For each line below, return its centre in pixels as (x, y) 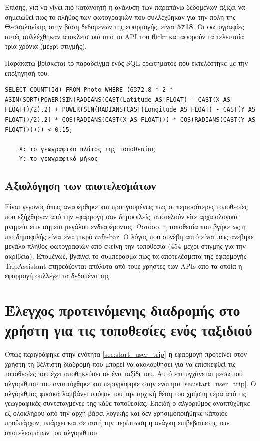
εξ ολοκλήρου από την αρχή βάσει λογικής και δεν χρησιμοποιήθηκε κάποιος (116, 413)
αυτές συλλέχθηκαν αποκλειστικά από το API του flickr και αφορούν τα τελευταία (124, 36)
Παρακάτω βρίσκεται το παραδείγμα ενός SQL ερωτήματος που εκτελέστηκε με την (126, 63)
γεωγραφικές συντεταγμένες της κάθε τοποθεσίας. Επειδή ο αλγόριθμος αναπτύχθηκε (127, 403)
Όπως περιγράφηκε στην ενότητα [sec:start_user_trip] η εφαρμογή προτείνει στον (126, 354)
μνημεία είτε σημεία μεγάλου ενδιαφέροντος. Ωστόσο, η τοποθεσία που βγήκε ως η (125, 226)
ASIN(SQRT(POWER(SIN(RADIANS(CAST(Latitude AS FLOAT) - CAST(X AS (118, 100)
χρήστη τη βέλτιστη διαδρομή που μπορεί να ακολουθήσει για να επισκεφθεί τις (120, 363)
